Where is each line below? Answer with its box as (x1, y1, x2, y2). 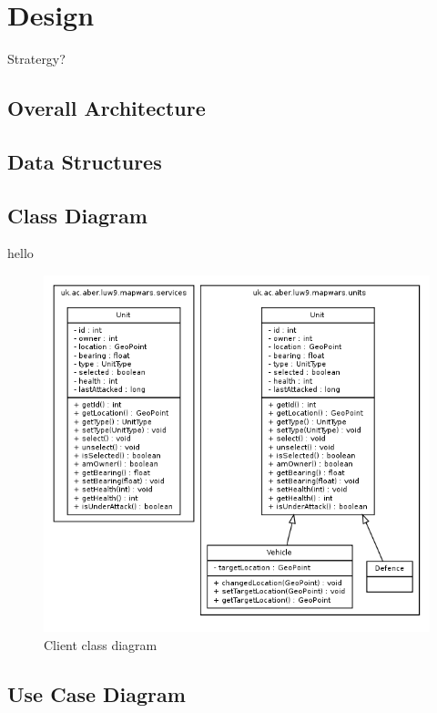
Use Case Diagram (7, 679, 186, 708)
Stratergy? (7, 49, 66, 68)
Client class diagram (44, 635, 158, 654)
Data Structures (7, 147, 162, 175)
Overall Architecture (7, 94, 206, 122)
